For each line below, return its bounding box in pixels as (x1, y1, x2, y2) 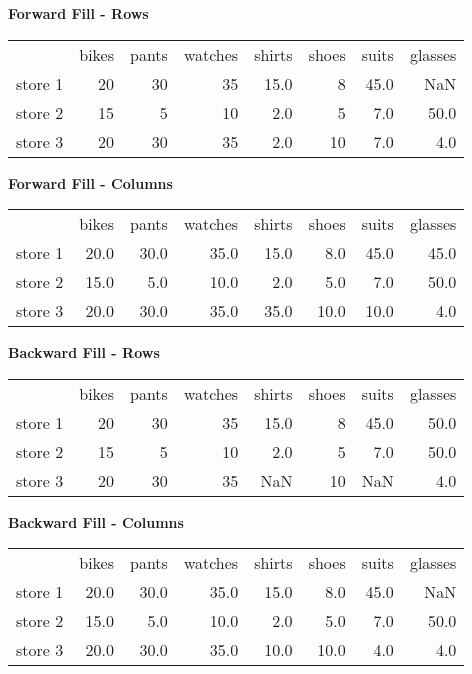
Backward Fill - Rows (8, 342, 160, 363)
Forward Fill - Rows (8, 3, 149, 23)
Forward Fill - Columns (8, 172, 173, 193)
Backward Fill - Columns (8, 511, 184, 532)
